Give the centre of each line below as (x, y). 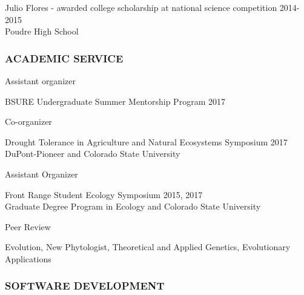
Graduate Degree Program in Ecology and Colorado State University (133, 206)
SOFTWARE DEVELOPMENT (85, 286)
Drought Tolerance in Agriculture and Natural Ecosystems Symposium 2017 (146, 141)
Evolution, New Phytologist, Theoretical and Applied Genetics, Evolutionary (148, 247)
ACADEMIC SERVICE (64, 58)
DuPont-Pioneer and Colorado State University (93, 154)
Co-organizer (28, 121)
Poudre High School (42, 31)
